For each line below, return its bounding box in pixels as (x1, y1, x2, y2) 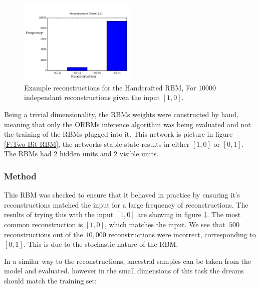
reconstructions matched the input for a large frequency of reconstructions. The (4, 199, 248, 210)
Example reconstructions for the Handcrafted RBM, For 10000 (24, 82, 216, 92)
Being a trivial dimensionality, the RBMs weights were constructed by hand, (4, 109, 238, 120)
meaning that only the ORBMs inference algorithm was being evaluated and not (4, 119, 251, 129)
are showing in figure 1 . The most (137, 209, 241, 220)
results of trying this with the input (4, 209, 114, 220)
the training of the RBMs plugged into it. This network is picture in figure (4, 129, 233, 139)
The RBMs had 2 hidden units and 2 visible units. (4, 148, 159, 159)
